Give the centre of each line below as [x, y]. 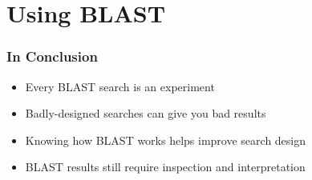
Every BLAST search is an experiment [120, 86]
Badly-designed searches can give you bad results [146, 113]
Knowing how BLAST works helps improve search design [166, 140]
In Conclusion [52, 56]
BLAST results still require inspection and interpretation [165, 167]
